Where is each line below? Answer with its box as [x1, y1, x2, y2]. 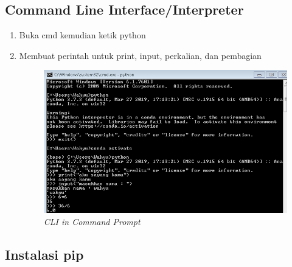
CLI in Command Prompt [43, 215, 141, 227]
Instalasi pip [5, 244, 84, 263]
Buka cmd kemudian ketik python [19, 29, 146, 41]
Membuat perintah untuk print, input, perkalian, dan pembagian [19, 49, 262, 61]
